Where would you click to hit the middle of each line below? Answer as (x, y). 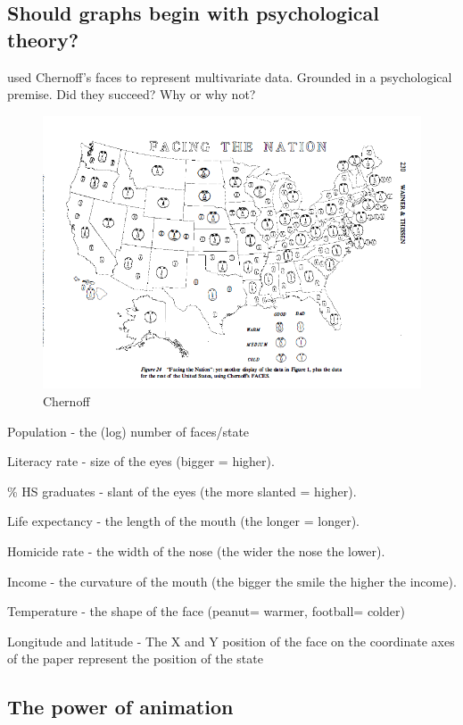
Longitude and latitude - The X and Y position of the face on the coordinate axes (231, 641)
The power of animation (120, 707)
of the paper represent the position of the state (135, 658)
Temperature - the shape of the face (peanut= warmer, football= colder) (206, 611)
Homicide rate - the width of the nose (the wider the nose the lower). (196, 551)
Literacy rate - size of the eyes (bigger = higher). (141, 461)
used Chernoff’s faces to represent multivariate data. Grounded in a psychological (230, 76)
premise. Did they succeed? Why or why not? (132, 94)
